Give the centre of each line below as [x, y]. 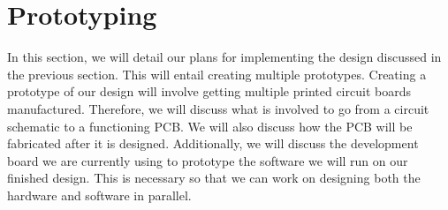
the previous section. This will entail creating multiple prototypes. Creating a [217, 74]
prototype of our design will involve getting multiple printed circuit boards [209, 91]
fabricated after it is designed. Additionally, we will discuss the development [213, 143]
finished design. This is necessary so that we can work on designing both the [214, 178]
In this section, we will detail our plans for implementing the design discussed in [224, 57]
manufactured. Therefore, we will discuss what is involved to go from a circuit [218, 108]
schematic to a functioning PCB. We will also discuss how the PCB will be [210, 126]
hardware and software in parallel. [99, 195]
